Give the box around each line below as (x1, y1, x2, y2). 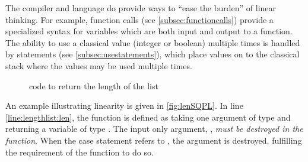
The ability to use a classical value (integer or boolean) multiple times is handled (5, 36, 300, 48)
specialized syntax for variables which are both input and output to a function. (5, 25, 293, 37)
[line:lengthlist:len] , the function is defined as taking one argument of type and (5, 111, 291, 123)
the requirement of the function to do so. (5, 145, 154, 158)
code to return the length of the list (29, 79, 158, 92)
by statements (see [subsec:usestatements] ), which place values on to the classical (5, 48, 300, 60)
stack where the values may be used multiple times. (5, 59, 192, 72)
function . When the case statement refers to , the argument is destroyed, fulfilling (5, 134, 302, 146)
